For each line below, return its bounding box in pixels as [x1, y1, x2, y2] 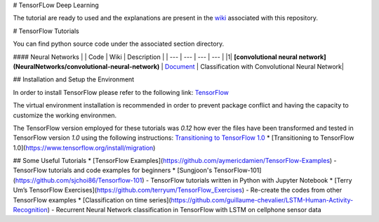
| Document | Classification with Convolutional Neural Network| [161, 62, 344, 70]
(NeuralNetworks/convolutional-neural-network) [13, 62, 160, 70]
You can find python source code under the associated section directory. [13, 39, 225, 48]
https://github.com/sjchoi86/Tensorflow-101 [15, 176, 142, 184]
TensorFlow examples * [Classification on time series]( [13, 195, 171, 204]
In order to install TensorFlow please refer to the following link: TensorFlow [13, 88, 230, 96]
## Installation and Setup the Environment [13, 75, 135, 84]
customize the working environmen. [13, 111, 117, 119]
